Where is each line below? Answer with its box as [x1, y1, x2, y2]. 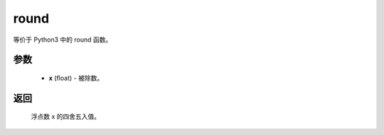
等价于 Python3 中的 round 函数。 [13, 35, 112, 44]
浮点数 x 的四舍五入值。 [31, 112, 101, 121]
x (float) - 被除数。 [48, 74, 104, 82]
